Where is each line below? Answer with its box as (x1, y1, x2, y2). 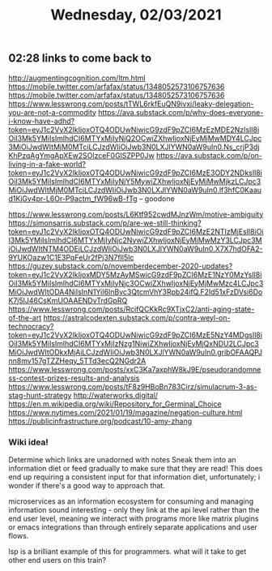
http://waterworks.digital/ (73, 390, 159, 400)
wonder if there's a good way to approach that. (8, 480, 166, 490)
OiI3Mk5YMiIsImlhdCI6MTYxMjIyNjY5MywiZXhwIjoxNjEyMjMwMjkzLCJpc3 (8, 176, 261, 186)
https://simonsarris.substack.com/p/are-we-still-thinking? (8, 217, 202, 228)
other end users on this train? (8, 555, 107, 565)
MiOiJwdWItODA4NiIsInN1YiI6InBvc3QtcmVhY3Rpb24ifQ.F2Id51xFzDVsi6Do (8, 286, 263, 297)
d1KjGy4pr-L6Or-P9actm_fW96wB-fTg (8, 193, 138, 204)
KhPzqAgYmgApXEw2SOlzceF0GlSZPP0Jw (8, 150, 155, 160)
